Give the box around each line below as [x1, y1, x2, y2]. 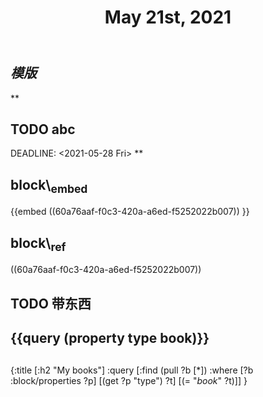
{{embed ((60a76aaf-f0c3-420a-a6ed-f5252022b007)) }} [10, 206, 250, 218]
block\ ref [10, 234, 67, 254]
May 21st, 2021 [104, 6, 232, 29]
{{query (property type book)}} [10, 330, 210, 347]
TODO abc [10, 121, 76, 138]
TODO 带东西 [10, 295, 92, 312]
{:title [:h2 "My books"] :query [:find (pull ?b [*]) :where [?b [10, 364, 254, 376]
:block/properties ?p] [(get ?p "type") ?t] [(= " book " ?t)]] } [10, 374, 248, 386]
